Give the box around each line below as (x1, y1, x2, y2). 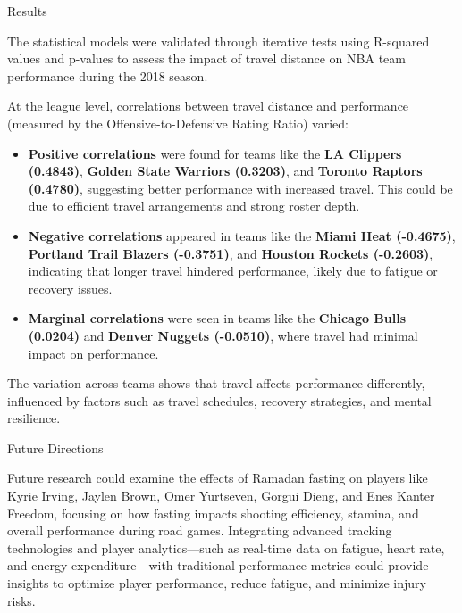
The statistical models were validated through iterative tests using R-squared (7, 31, 430, 50)
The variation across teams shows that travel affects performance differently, (7, 374, 425, 393)
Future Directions (7, 438, 104, 457)
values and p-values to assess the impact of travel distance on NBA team (7, 49, 406, 68)
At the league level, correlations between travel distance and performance (7, 96, 409, 115)
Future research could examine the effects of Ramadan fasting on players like (7, 468, 428, 487)
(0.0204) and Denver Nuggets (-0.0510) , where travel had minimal (28, 326, 418, 344)
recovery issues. (28, 278, 113, 297)
